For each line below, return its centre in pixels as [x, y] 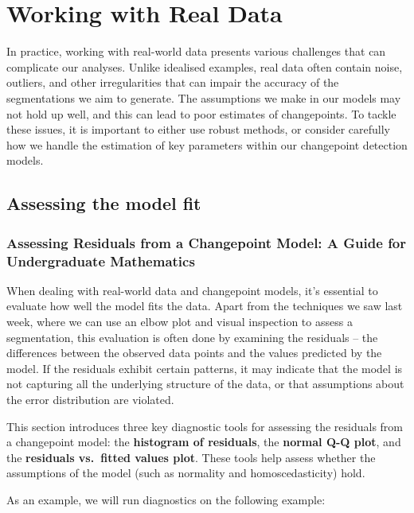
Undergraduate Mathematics [101, 260]
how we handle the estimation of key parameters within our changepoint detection [207, 144]
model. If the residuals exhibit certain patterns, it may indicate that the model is [205, 368]
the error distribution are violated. [90, 399]
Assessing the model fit [104, 203]
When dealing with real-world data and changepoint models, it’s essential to [192, 290]
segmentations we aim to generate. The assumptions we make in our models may [204, 97]
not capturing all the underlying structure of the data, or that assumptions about [205, 384]
